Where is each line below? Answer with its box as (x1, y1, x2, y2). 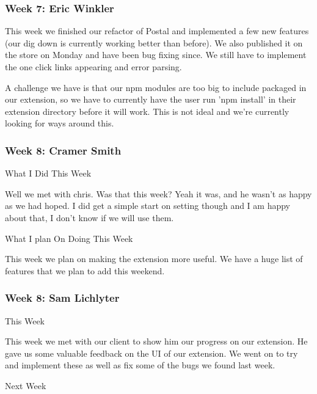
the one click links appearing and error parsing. (5, 60, 182, 73)
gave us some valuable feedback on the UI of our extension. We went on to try (5, 346, 298, 359)
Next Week (5, 379, 46, 392)
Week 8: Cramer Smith (5, 142, 122, 158)
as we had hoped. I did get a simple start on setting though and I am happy (5, 199, 291, 212)
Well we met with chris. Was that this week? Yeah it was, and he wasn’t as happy (5, 187, 312, 200)
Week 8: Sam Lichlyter (5, 290, 120, 305)
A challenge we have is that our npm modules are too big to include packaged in (5, 81, 307, 93)
